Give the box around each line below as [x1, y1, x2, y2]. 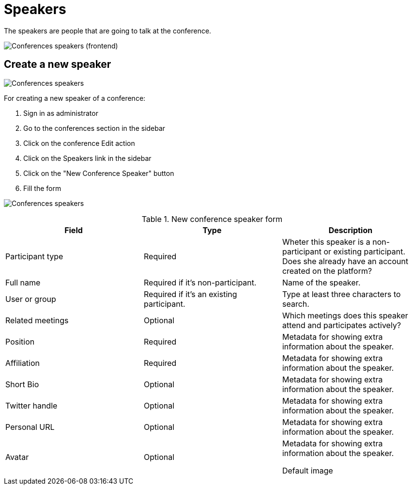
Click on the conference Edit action [23, 139, 135, 147]
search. [282, 299, 309, 309]
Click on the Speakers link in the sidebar [23, 154, 152, 162]
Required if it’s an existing [143, 289, 237, 299]
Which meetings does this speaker [282, 310, 408, 320]
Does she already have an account [282, 256, 409, 266]
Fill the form [23, 184, 61, 192]
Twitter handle [5, 400, 58, 410]
